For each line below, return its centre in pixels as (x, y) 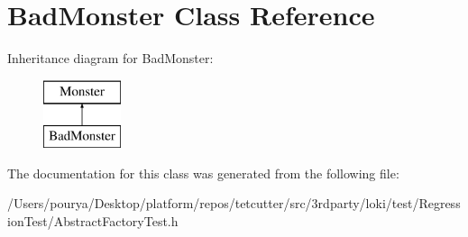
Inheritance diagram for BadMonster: (110, 58)
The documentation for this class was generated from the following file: (203, 173)
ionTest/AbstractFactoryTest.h (93, 221)
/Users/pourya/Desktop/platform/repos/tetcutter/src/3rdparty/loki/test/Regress (234, 203)
